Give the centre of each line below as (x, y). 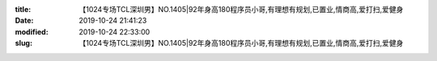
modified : (32, 31)
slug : (23, 43)
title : (23, 9)
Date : (24, 21)
